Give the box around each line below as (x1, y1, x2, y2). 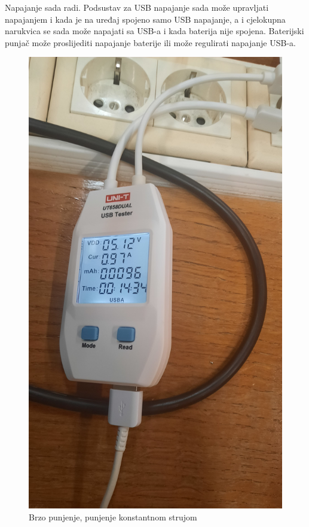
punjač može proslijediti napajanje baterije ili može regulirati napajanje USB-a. (5, 36, 296, 49)
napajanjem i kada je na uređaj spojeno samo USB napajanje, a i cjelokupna (5, 13, 286, 25)
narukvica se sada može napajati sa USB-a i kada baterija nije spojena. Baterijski (5, 25, 304, 37)
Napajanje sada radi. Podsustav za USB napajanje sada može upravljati (5, 1, 269, 13)
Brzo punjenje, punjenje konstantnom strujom (29, 510, 197, 523)
